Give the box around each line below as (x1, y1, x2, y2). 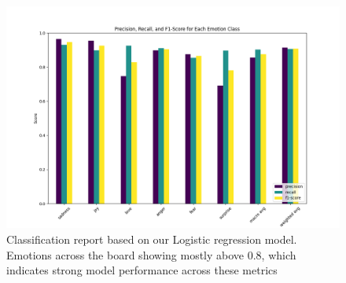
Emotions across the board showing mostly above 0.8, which (6, 246, 296, 263)
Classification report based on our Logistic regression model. (6, 230, 297, 247)
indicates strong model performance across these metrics (6, 262, 278, 278)
